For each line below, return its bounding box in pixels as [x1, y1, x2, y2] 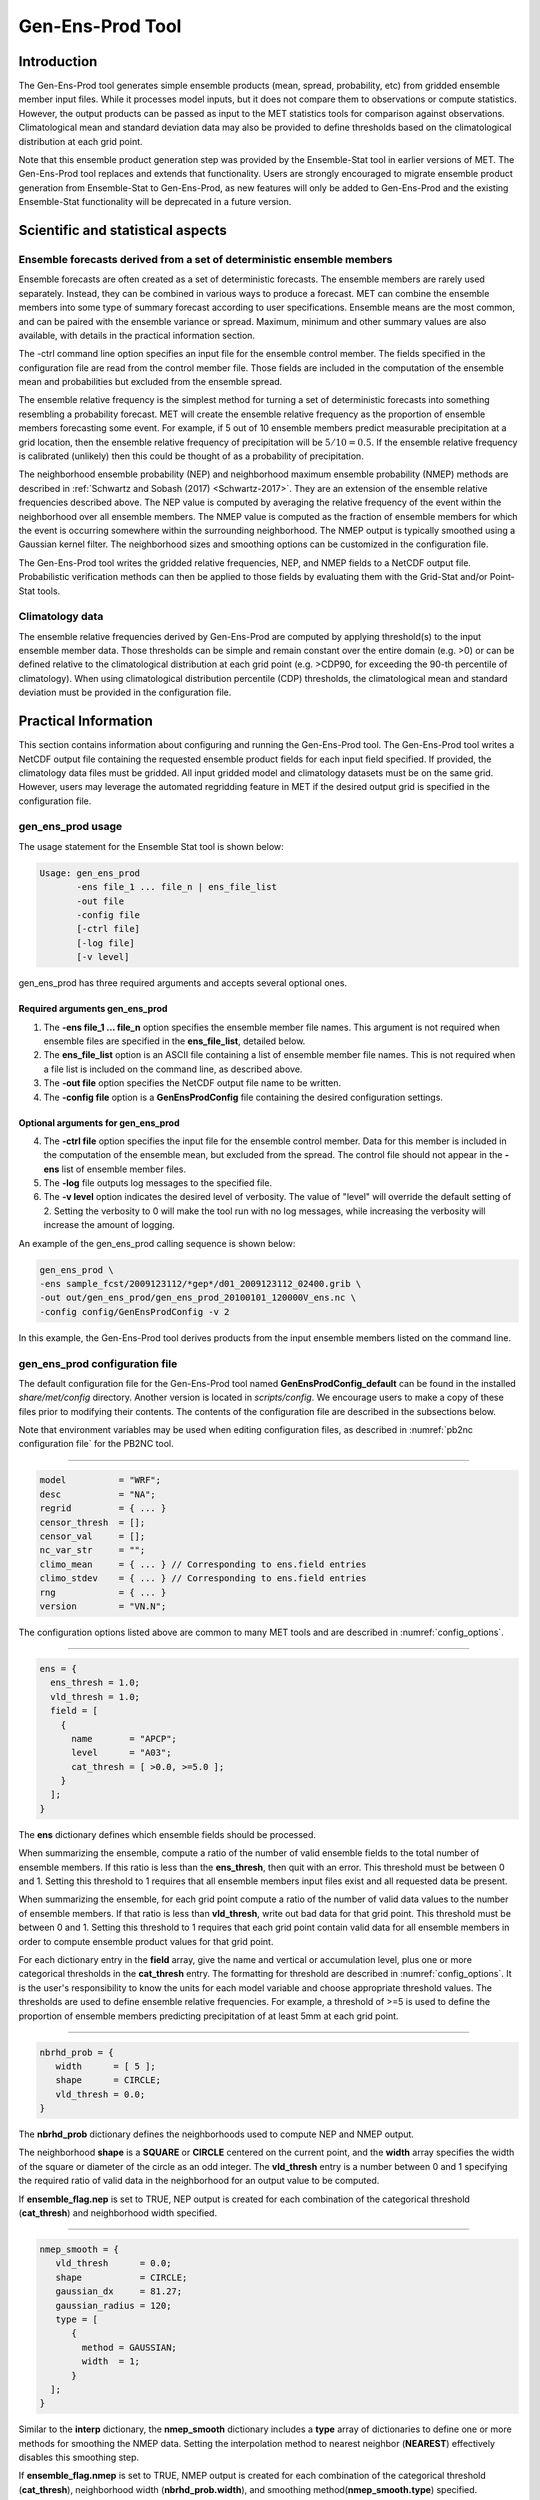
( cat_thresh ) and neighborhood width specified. [18, 2207, 218, 2219]
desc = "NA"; [39, 1488, 157, 1500]
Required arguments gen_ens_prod [18, 1003, 168, 1015]
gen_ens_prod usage [18, 820, 123, 834]
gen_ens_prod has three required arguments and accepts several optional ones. [18, 977, 348, 989]
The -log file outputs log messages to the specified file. [43, 1177, 273, 1189]
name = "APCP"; [71, 1733, 177, 1744]
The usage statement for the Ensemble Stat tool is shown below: [18, 840, 284, 852]
